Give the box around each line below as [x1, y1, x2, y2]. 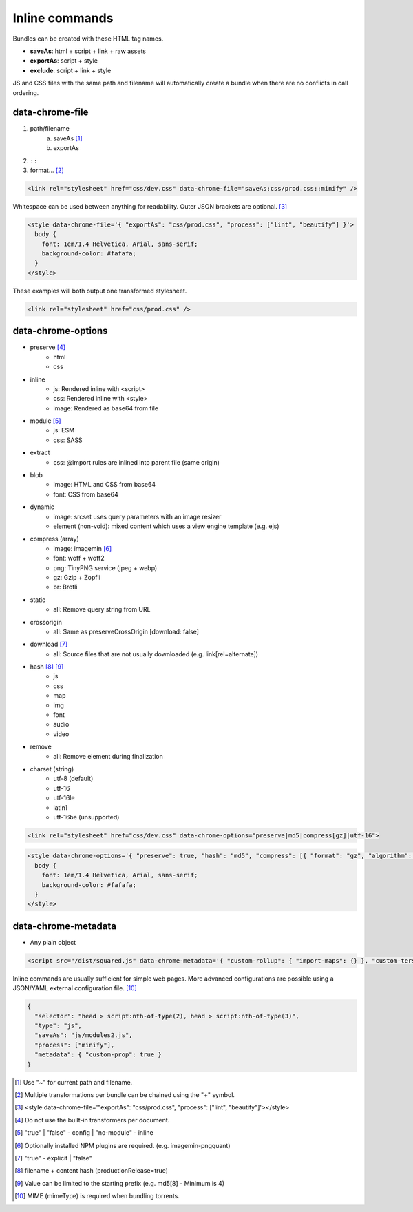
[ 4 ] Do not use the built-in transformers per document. [14, 1116, 170, 1124]
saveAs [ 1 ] [53, 134, 83, 143]
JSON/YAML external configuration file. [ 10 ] [12, 984, 137, 992]
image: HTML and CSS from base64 [53, 481, 156, 489]
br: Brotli [53, 583, 78, 592]
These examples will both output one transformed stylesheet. [12, 286, 187, 295]
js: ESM [53, 426, 75, 435]
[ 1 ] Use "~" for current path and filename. [14, 1078, 133, 1086]
